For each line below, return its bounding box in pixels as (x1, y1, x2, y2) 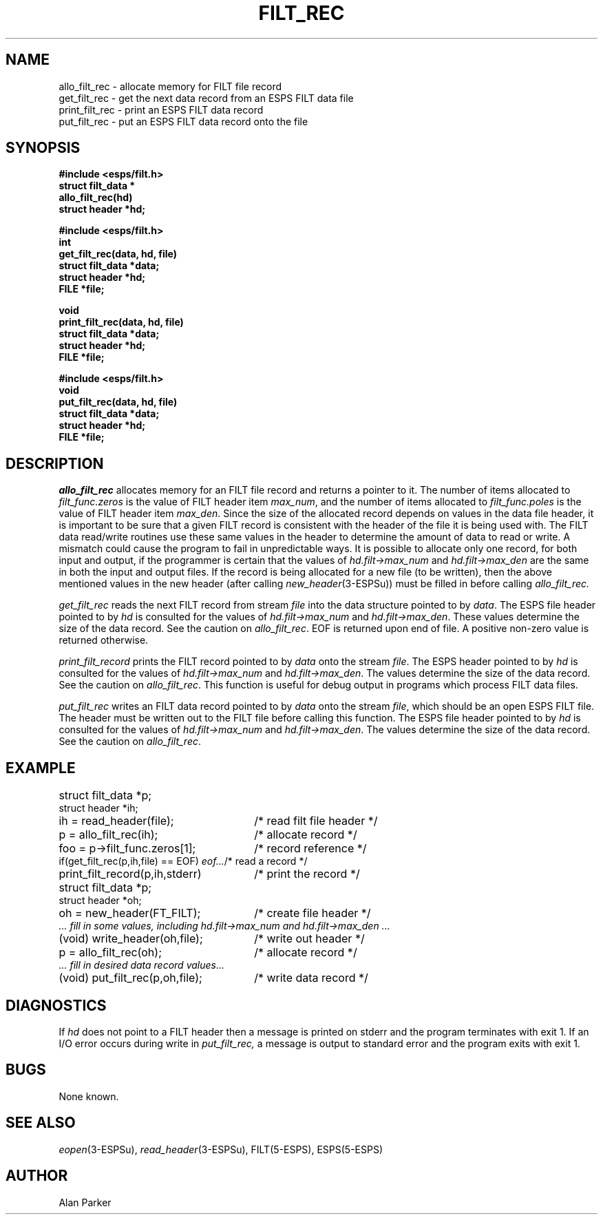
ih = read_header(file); (59, 814, 174, 828)
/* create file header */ (254, 906, 371, 921)
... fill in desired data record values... (59, 959, 225, 971)
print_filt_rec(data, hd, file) (59, 316, 184, 328)
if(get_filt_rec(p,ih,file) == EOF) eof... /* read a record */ (59, 855, 308, 867)
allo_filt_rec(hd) (59, 191, 133, 204)
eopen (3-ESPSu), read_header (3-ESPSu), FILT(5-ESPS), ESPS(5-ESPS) (59, 1143, 383, 1155)
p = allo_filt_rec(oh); (59, 945, 162, 960)
